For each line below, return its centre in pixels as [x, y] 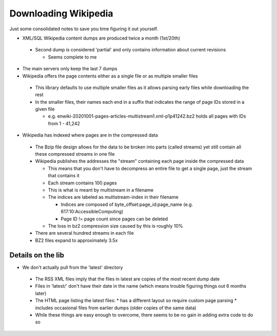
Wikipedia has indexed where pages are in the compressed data [90, 135]
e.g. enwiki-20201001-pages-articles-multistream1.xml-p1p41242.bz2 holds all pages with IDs [147, 116]
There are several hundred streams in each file [85, 233]
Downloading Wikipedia [61, 13]
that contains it [64, 176]
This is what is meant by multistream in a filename [101, 190]
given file [45, 109]
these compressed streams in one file [75, 154]
